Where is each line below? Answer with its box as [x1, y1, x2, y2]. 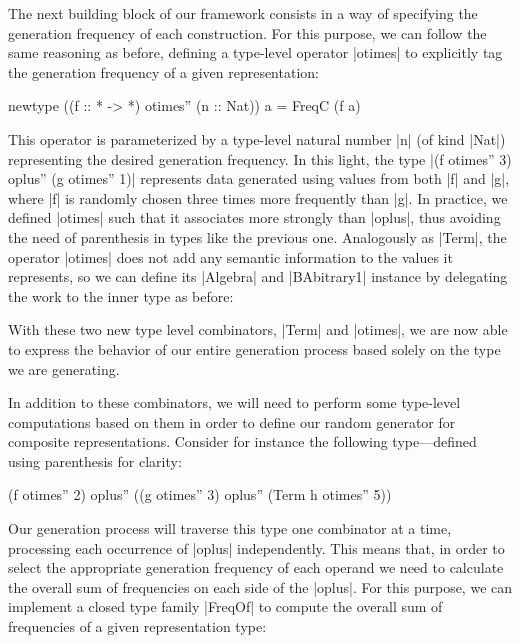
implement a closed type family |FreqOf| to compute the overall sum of [8, 596, 443, 617]
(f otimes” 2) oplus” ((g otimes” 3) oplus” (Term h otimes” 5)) [8, 484, 392, 505]
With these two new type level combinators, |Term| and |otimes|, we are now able [8, 319, 508, 340]
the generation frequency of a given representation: [8, 61, 319, 82]
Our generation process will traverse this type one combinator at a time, [8, 518, 452, 539]
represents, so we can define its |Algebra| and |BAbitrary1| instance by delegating [8, 266, 508, 287]
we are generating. [8, 358, 120, 379]
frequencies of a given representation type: [8, 616, 267, 637]
